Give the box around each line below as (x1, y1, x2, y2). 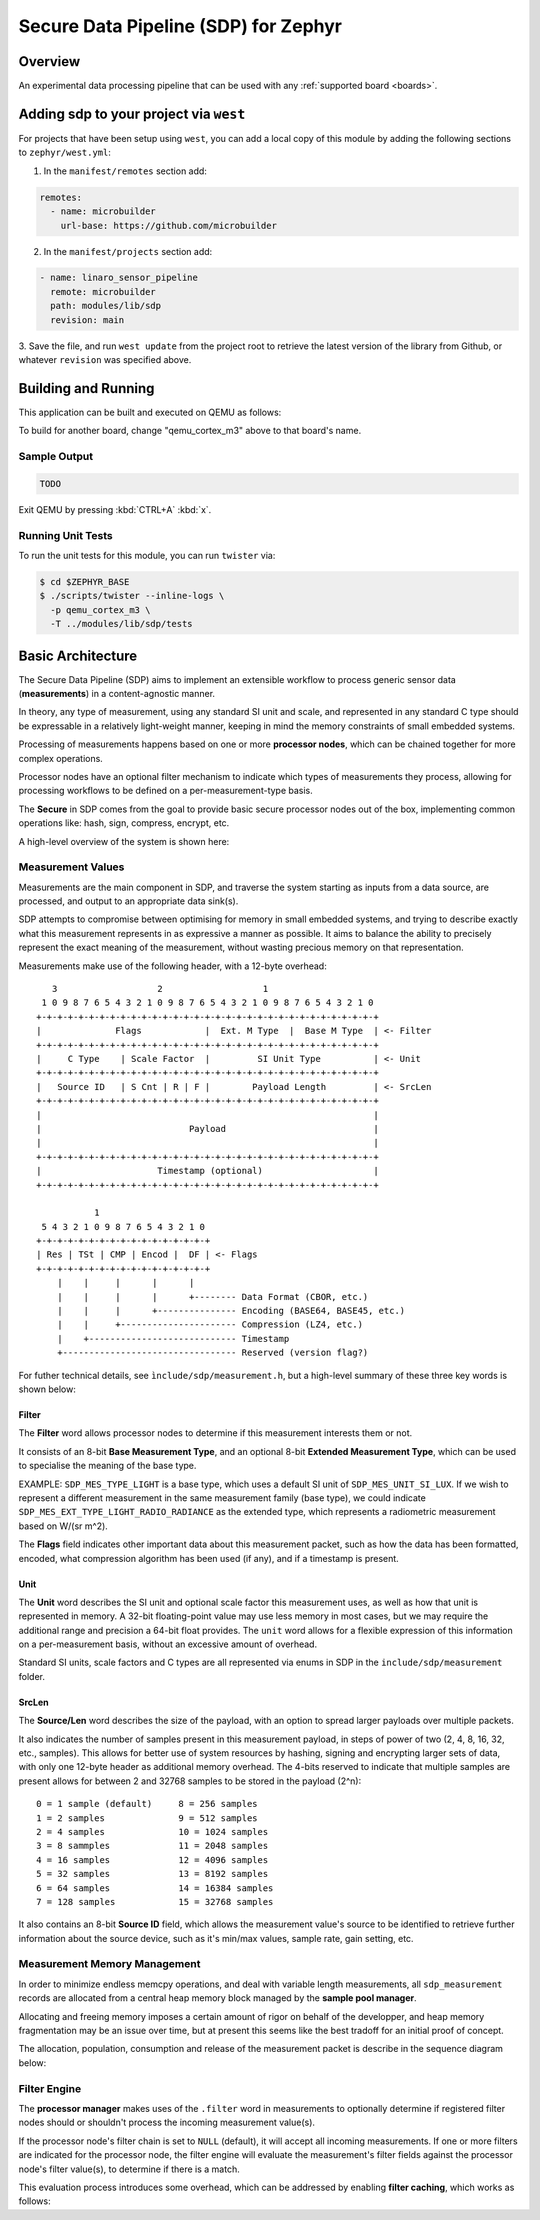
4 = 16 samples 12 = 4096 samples (36, 1854, 269, 1865)
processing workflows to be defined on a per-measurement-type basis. (18, 785, 314, 797)
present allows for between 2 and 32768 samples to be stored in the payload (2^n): (18, 1775, 362, 1787)
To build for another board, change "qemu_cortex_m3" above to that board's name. (18, 425, 362, 437)
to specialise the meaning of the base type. (18, 1460, 197, 1472)
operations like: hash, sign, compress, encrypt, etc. (18, 817, 230, 829)
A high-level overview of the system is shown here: (18, 835, 230, 847)
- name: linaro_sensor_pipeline (39, 272, 199, 284)
